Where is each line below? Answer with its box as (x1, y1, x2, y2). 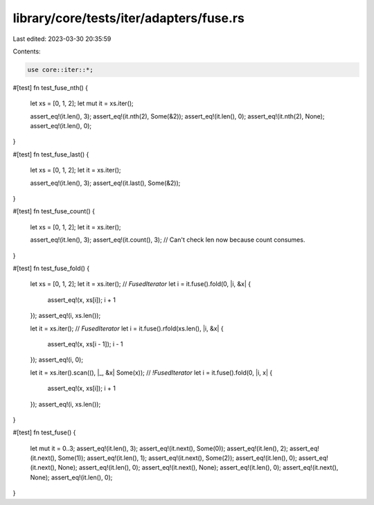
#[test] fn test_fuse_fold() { (12, 264, 90, 272)
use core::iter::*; (27, 66, 93, 73)
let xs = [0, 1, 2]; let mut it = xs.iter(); (30, 99, 134, 107)
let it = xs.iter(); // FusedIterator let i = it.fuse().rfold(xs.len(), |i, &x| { (30, 324, 224, 333)
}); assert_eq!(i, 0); (30, 355, 83, 364)
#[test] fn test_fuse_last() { (12, 150, 89, 159)
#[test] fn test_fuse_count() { (12, 207, 95, 215)
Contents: (12, 47, 41, 55)
